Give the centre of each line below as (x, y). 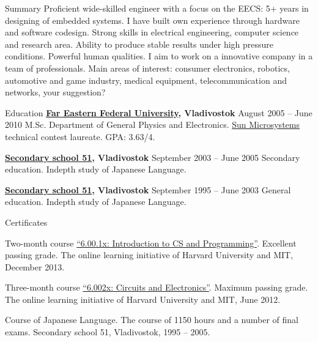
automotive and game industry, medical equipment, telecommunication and (146, 80)
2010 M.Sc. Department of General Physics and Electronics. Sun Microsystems (152, 125)
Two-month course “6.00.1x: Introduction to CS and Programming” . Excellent (151, 243)
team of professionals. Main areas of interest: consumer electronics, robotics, (147, 68)
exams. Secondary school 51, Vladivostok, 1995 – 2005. (108, 332)
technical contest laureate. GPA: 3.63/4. (80, 136)
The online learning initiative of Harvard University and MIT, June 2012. (143, 299)
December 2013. (35, 266)
